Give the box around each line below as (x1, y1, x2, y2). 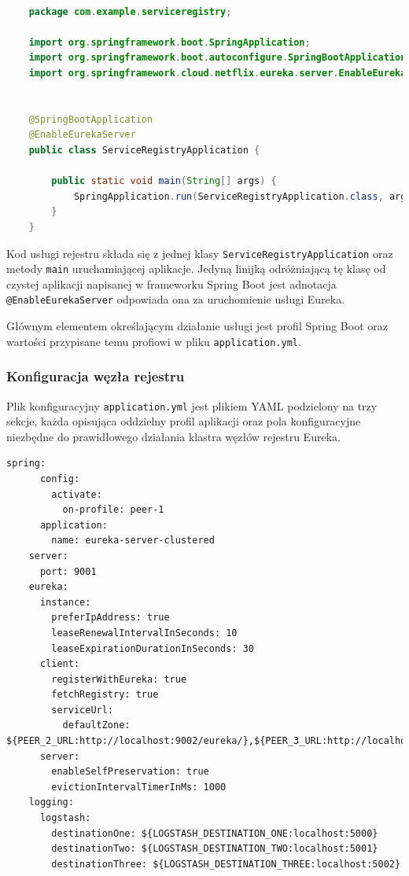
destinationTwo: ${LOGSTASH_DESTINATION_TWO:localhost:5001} (51, 843, 378, 855)
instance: (39, 596, 91, 608)
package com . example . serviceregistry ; (28, 6, 232, 17)
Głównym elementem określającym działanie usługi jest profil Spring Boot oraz (6, 318, 388, 334)
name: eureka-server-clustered (51, 535, 215, 547)
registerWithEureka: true (51, 673, 187, 685)
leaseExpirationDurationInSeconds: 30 (51, 642, 254, 654)
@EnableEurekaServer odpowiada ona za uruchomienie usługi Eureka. (6, 291, 345, 307)
